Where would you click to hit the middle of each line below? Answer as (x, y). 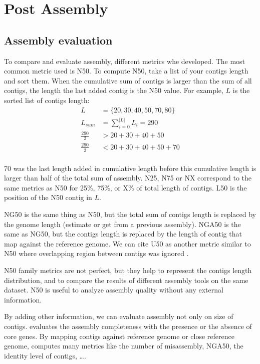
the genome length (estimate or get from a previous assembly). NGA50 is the (122, 224)
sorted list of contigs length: (47, 100)
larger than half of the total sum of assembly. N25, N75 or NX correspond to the (128, 178)
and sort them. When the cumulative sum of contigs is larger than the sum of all (128, 80)
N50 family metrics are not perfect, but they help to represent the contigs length (128, 270)
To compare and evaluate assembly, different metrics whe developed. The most (125, 61)
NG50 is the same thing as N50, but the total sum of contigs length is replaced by (130, 214)
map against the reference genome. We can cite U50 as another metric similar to (127, 243)
